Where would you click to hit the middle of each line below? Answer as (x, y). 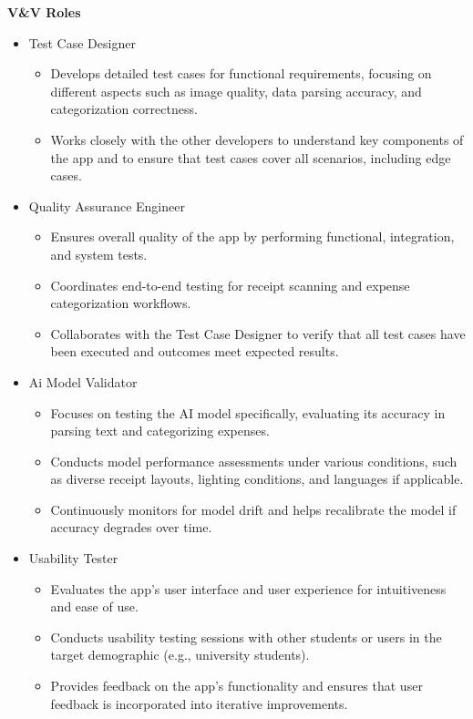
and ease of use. (94, 606)
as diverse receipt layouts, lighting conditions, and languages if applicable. (257, 479)
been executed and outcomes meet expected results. (195, 351)
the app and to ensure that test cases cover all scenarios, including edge (251, 157)
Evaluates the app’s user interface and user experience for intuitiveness (248, 588)
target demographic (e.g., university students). (180, 655)
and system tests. (99, 254)
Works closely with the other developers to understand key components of (257, 139)
